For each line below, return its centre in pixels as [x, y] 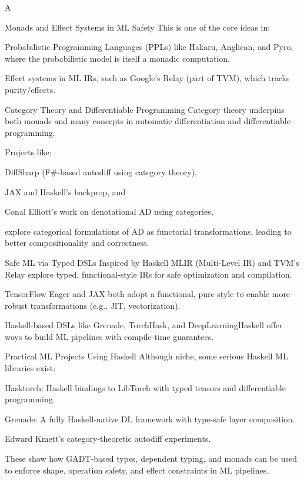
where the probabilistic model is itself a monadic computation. [117, 58]
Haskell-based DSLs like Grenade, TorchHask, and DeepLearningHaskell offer [144, 325]
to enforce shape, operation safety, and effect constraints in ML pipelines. [137, 470]
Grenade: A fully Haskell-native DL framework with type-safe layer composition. [150, 419]
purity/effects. [30, 89]
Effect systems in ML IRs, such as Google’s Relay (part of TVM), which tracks [147, 78]
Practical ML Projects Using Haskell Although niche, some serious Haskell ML [146, 356]
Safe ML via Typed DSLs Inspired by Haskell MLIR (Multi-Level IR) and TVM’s [152, 262]
